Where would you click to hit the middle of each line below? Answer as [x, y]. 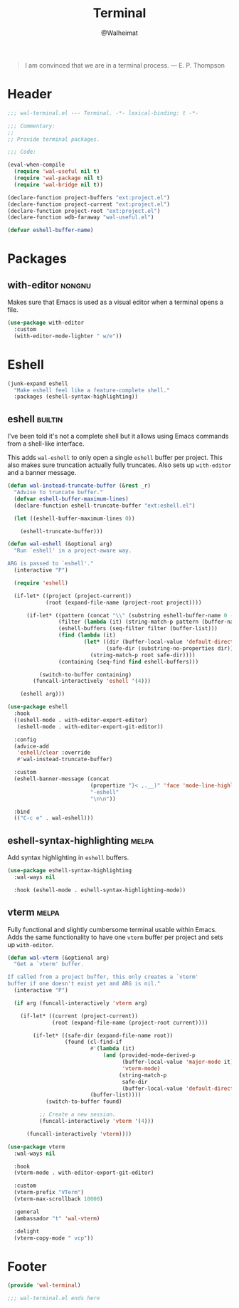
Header [30, 94]
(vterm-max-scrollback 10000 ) [58, 1199]
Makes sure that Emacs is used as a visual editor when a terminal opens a [116, 302]
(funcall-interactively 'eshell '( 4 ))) [92, 681]
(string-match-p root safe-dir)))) [143, 655]
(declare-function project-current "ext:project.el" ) [89, 204]
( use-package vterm [36, 1147]
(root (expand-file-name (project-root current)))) [130, 1022]
